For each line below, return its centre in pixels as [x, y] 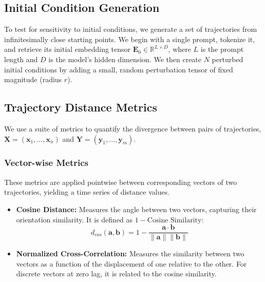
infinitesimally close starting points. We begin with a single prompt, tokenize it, [130, 39]
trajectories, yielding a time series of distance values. [87, 192]
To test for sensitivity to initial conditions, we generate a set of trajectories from [131, 29]
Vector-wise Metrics [46, 163]
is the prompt [222, 49]
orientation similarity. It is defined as [74, 219]
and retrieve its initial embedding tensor [68, 49]
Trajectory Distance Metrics [81, 107]
